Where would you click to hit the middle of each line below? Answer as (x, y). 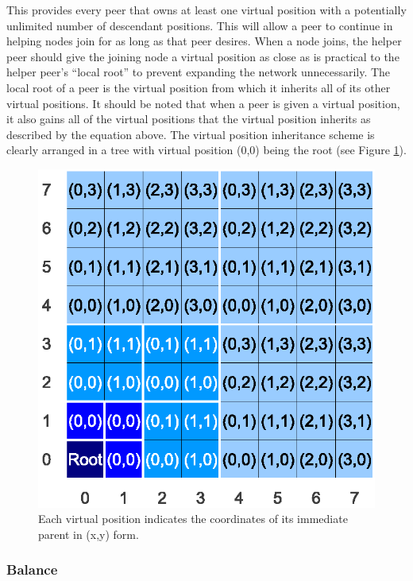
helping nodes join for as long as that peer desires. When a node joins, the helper (204, 41)
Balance (32, 569)
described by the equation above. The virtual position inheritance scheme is (191, 134)
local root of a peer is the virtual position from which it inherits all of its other (199, 87)
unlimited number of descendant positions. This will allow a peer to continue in (200, 25)
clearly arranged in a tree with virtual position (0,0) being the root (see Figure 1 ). (206, 150)
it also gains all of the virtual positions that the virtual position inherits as (189, 119)
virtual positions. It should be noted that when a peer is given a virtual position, (203, 103)
